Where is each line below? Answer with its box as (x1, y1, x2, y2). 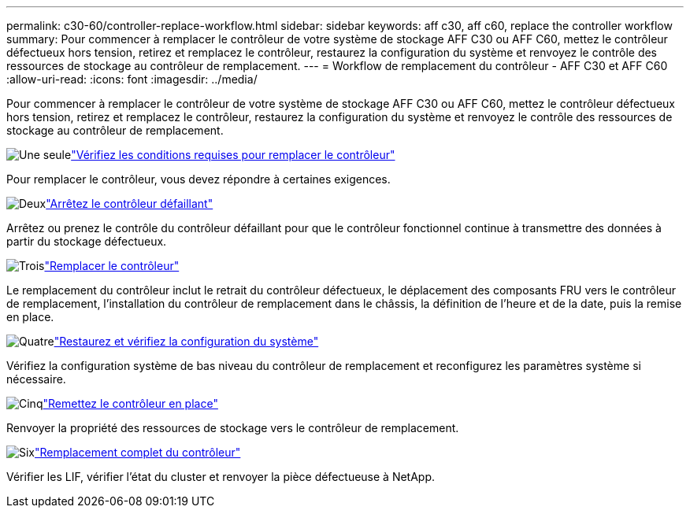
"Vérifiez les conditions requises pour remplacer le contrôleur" (71, 148, 395, 161)
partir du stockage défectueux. (6, 235, 167, 248)
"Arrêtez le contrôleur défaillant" (46, 197, 213, 210)
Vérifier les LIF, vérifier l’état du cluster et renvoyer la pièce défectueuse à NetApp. (6, 470, 436, 483)
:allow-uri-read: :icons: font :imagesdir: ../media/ (6, 72, 258, 86)
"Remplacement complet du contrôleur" (35, 446, 241, 459)
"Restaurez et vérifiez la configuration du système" (54, 335, 319, 348)
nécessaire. (6, 372, 66, 386)
